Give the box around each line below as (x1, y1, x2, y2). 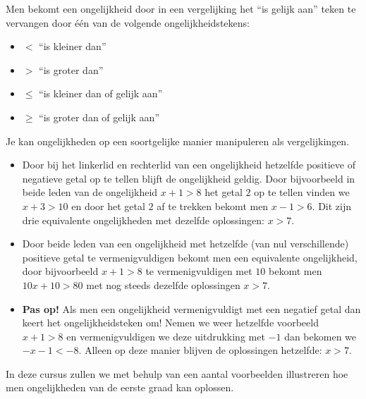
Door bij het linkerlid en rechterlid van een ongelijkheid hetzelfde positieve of (22, 157, 355, 172)
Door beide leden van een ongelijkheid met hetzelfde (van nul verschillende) (22, 236, 349, 251)
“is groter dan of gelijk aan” (39, 109, 159, 124)
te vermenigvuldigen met (145, 264, 252, 278)
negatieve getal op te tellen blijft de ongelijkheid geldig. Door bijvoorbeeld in (22, 171, 355, 185)
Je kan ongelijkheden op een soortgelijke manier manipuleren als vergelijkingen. (6, 133, 350, 148)
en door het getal (71, 198, 145, 213)
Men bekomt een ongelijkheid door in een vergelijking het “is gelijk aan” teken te (6, 1, 356, 16)
